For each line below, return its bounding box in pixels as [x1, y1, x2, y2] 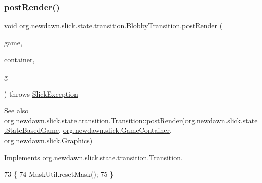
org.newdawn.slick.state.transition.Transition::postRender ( [4, 115, 185, 125]
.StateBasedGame [4, 125, 59, 135]
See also [4, 105, 29, 116]
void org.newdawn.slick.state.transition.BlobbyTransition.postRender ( [4, 20, 223, 31]
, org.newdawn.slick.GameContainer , [59, 125, 172, 135]
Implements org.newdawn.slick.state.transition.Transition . [4, 152, 183, 162]
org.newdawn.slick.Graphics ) [4, 134, 93, 145]
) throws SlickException [4, 88, 78, 99]
